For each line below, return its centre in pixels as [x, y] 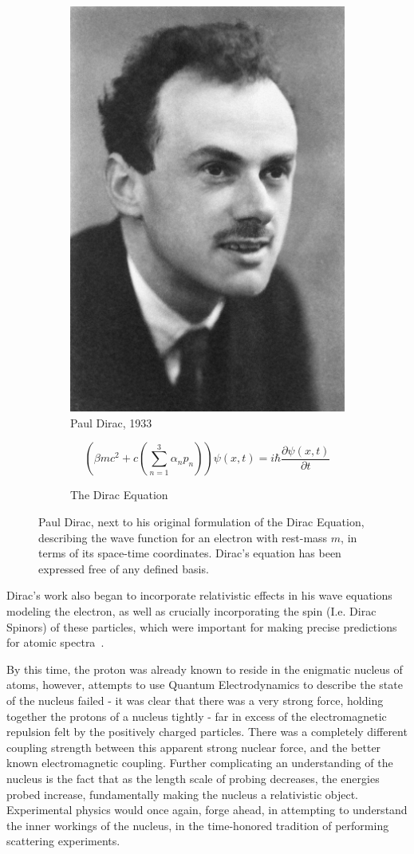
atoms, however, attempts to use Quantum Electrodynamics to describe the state [205, 685]
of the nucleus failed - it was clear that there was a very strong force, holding [195, 701]
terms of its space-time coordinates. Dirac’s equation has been [190, 553]
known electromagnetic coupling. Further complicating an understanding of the [200, 763]
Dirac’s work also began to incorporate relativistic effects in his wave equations [199, 595]
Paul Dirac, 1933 [111, 422]
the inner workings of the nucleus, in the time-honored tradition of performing [198, 825]
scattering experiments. [63, 841]
